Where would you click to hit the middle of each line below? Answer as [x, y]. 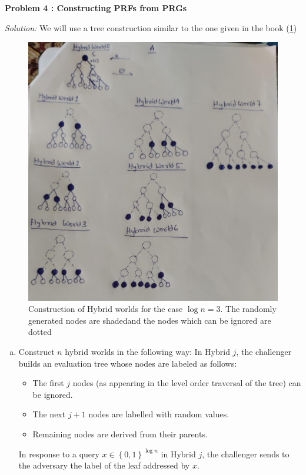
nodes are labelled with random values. [159, 414]
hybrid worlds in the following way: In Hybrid [147, 351]
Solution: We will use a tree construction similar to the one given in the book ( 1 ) [151, 27]
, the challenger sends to [246, 454]
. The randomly [248, 309]
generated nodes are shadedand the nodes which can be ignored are [150, 320]
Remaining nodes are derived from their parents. [120, 434]
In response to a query [59, 454]
